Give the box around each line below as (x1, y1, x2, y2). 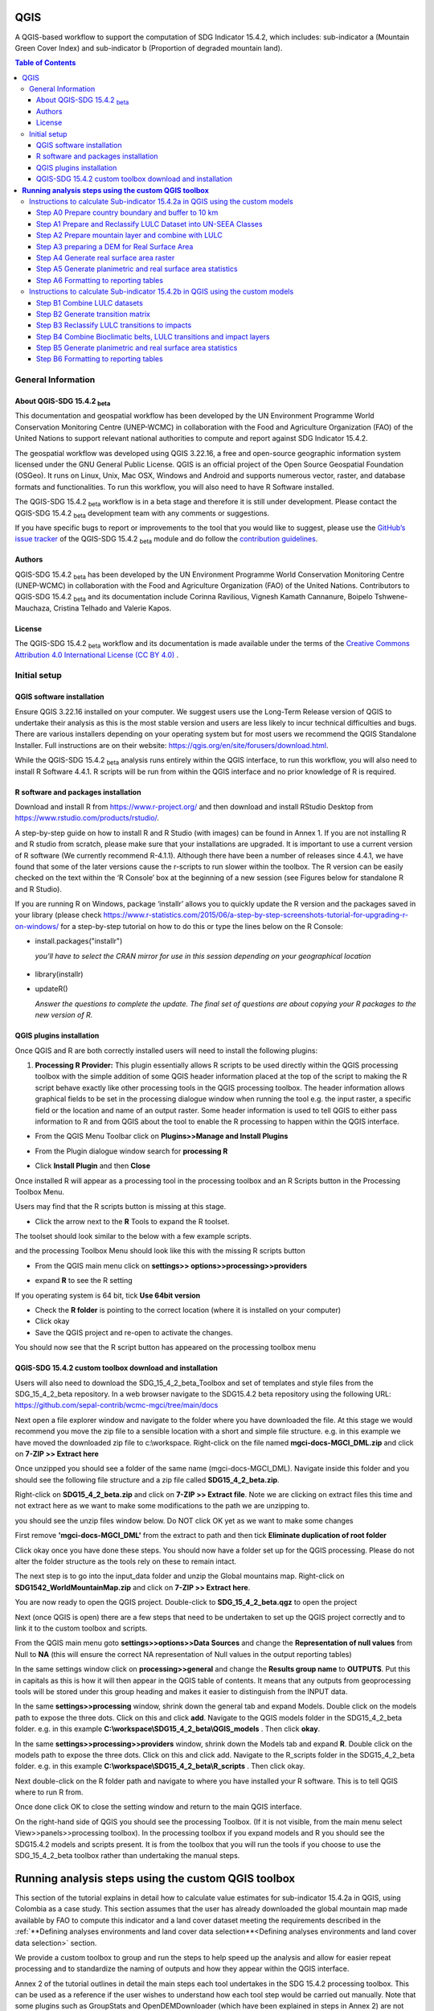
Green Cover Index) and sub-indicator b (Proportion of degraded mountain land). (14, 43, 283, 52)
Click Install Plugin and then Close (35, 1161, 151, 1170)
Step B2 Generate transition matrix (36, 309, 150, 319)
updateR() (35, 984, 68, 993)
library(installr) (35, 969, 84, 979)
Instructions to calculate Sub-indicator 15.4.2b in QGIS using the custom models (29, 286, 294, 297)
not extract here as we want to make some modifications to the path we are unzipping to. (14, 1501, 310, 1511)
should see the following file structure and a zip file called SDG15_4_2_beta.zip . (14, 1474, 280, 1484)
